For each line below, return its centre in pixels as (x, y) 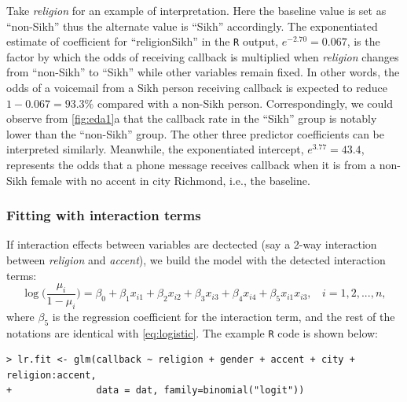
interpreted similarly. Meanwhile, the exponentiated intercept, (155, 149)
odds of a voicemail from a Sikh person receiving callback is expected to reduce (197, 88)
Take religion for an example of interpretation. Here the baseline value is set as (196, 10)
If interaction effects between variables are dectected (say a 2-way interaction (192, 244)
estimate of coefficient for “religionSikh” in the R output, (143, 41)
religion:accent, (51, 375)
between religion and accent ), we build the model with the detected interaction (196, 260)
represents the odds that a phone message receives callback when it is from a (191, 164)
